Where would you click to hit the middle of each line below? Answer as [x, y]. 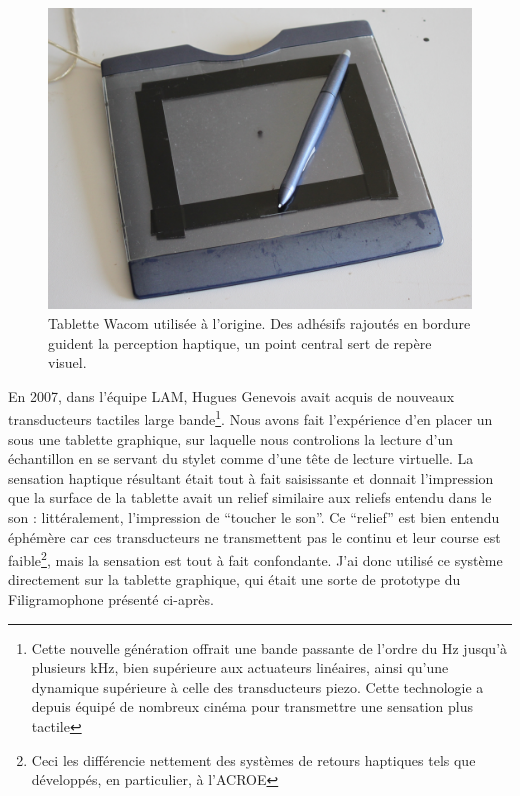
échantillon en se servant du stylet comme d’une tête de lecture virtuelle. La [241, 458]
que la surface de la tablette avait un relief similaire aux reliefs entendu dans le [250, 497]
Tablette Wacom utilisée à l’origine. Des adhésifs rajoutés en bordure [259, 323]
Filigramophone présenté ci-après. [111, 599]
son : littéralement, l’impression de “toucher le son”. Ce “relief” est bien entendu [254, 517]
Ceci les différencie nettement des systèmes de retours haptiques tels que [253, 759]
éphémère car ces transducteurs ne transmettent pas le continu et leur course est [254, 536]
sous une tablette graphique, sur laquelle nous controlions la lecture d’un [231, 438]
